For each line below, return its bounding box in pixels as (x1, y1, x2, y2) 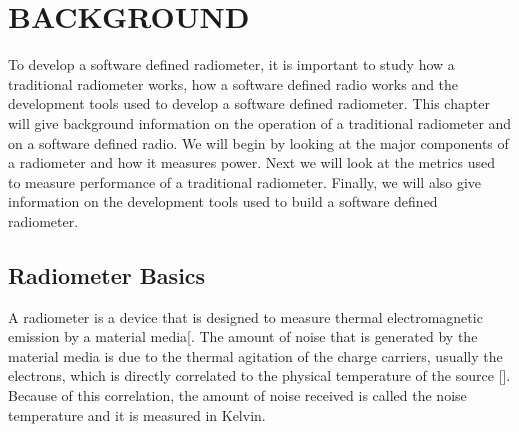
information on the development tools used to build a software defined (8, 191, 438, 212)
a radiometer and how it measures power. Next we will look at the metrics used (8, 152, 495, 173)
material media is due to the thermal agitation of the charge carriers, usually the (8, 345, 503, 366)
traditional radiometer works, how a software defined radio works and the (8, 73, 459, 94)
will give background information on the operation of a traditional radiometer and (8, 112, 512, 133)
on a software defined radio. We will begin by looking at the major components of (8, 132, 509, 153)
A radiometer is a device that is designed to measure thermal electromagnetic (8, 306, 483, 327)
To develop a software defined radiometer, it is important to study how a (8, 54, 455, 75)
